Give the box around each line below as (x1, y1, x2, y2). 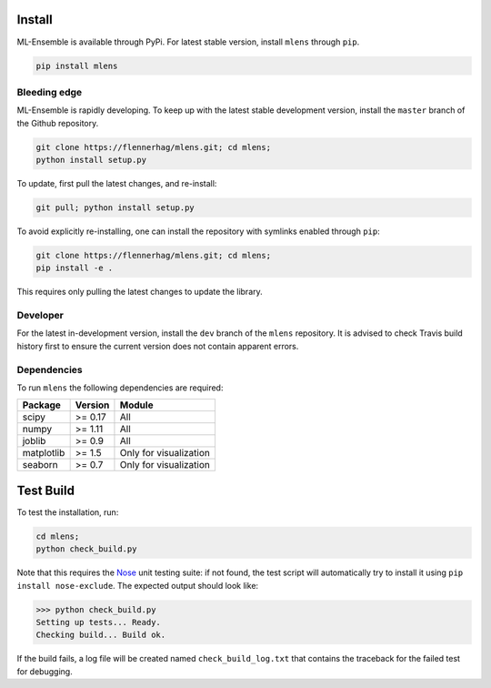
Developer (16, 309, 64, 322)
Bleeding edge (16, 86, 83, 98)
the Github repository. (16, 117, 99, 128)
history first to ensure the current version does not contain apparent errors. (16, 340, 299, 351)
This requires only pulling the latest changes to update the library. (16, 287, 263, 298)
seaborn (22, 459, 58, 471)
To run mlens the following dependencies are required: (16, 382, 224, 393)
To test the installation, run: (16, 506, 119, 518)
